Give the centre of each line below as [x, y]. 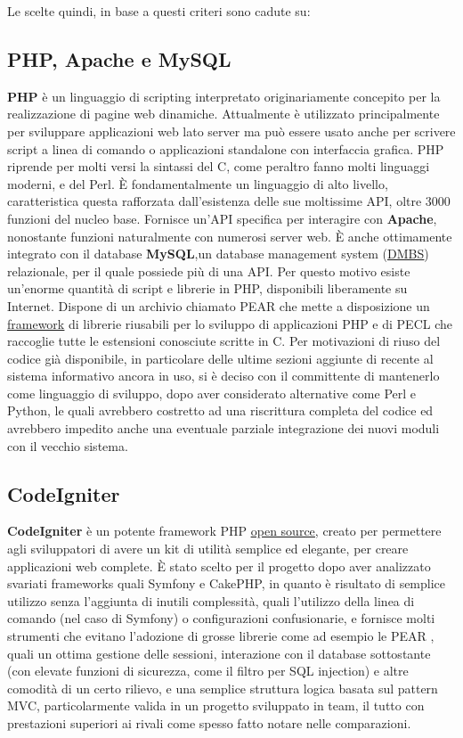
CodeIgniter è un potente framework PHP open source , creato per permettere [224, 531]
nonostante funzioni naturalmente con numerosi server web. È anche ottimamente [230, 236]
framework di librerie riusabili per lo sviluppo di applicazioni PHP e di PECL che [230, 323]
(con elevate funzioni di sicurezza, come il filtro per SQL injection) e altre [208, 671]
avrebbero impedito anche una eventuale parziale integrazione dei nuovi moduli [223, 428]
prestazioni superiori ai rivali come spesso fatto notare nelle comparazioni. [209, 723]
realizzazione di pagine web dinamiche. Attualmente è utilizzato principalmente [223, 114]
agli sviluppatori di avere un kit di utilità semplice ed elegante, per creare [208, 549]
